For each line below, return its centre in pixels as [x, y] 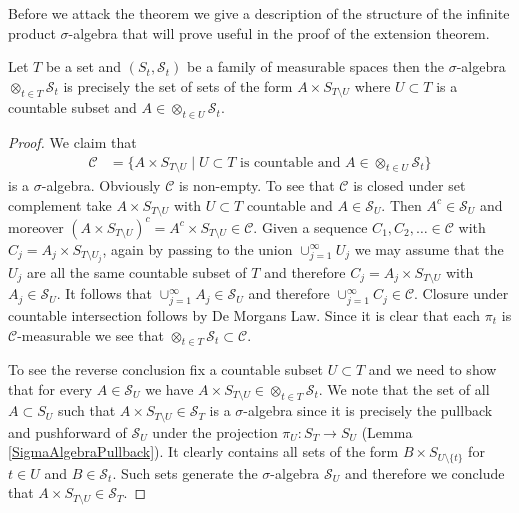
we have [169, 388]
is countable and [290, 162]
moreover [36, 226]
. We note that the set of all [404, 388]
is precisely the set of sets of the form [178, 85]
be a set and [83, 66]
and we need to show [432, 369]
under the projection [215, 431]
